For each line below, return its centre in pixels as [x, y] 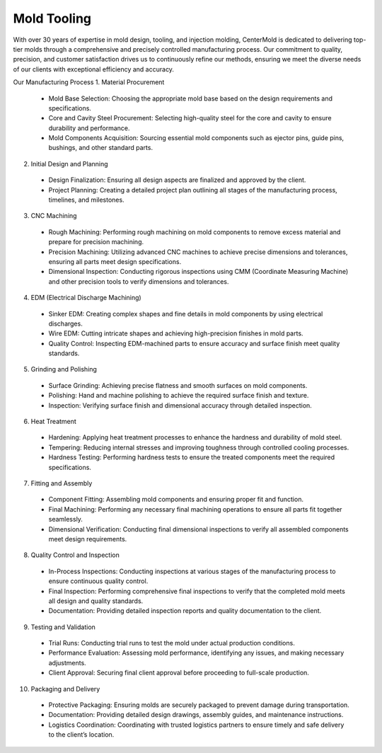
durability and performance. [89, 128]
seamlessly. [65, 519]
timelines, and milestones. [86, 200]
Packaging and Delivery [65, 689]
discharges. [65, 323]
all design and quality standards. [96, 601]
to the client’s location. [81, 735]
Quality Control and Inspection [75, 555]
